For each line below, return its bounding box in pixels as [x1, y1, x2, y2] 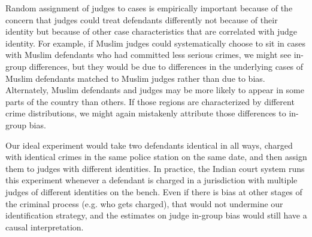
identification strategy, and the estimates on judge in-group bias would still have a [5, 209, 307, 221]
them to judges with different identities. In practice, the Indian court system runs [5, 162, 305, 174]
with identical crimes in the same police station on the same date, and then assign [5, 150, 307, 163]
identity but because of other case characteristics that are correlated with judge [5, 25, 298, 38]
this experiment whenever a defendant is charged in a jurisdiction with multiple [5, 174, 298, 186]
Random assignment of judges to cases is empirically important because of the [5, 2, 293, 14]
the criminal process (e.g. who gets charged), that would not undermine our [5, 197, 283, 210]
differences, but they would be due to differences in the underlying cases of [29, 60, 304, 72]
